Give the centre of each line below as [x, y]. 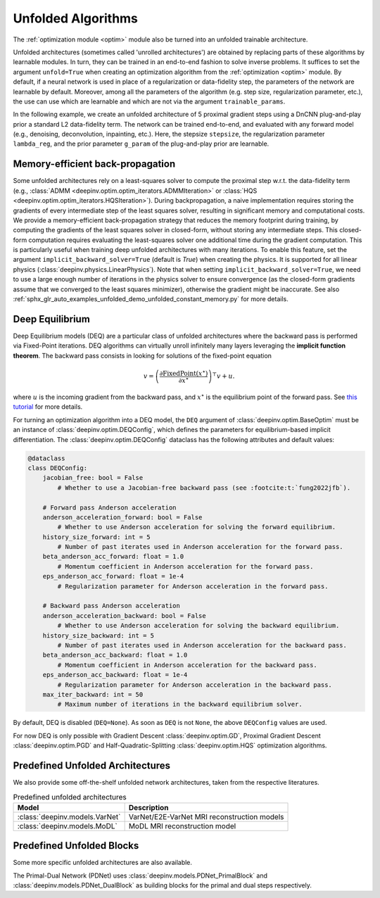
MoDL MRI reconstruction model [182, 826]
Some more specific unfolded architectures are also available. [103, 863]
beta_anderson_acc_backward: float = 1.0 [115, 655]
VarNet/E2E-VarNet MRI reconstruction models [206, 816]
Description [148, 807]
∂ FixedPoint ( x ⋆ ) [184, 373]
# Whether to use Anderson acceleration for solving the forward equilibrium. [197, 527]
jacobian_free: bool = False [93, 478]
